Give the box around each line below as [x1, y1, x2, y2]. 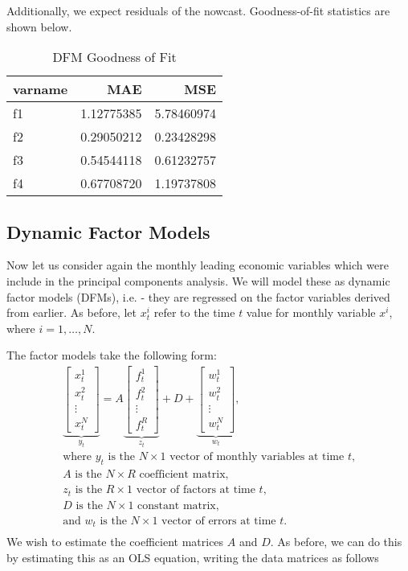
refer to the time [153, 304, 235, 321]
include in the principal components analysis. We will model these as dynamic [6, 272, 390, 289]
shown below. [6, 18, 72, 35]
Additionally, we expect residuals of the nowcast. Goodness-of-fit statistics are [6, 2, 390, 18]
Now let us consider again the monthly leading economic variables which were [6, 257, 389, 273]
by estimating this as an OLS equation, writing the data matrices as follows [6, 548, 379, 565]
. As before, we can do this [270, 533, 402, 550]
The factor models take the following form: [6, 347, 217, 364]
